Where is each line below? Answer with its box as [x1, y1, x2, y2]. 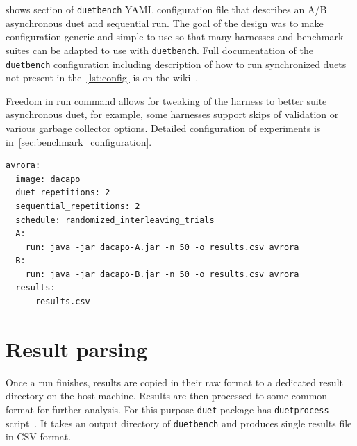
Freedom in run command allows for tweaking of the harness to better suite [6, 93, 327, 108]
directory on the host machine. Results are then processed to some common [6, 388, 328, 403]
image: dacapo [15, 174, 81, 184]
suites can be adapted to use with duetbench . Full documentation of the [6, 42, 313, 57]
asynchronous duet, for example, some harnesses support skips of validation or [6, 107, 339, 122]
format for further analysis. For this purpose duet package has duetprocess [6, 402, 329, 416]
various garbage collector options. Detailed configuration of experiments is [6, 120, 321, 135]
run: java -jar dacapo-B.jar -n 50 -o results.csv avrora [25, 269, 299, 279]
